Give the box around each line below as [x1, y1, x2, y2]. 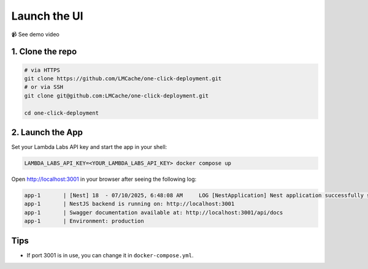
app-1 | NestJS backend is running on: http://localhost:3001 [24, 200, 235, 208]
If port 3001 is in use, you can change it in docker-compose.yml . [26, 251, 194, 259]
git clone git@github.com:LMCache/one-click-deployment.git [24, 92, 209, 99]
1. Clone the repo [11, 47, 77, 57]
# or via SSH [24, 83, 64, 91]
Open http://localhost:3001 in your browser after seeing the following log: [11, 175, 197, 183]
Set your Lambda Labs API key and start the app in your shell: [11, 143, 167, 150]
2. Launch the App [11, 127, 83, 137]
